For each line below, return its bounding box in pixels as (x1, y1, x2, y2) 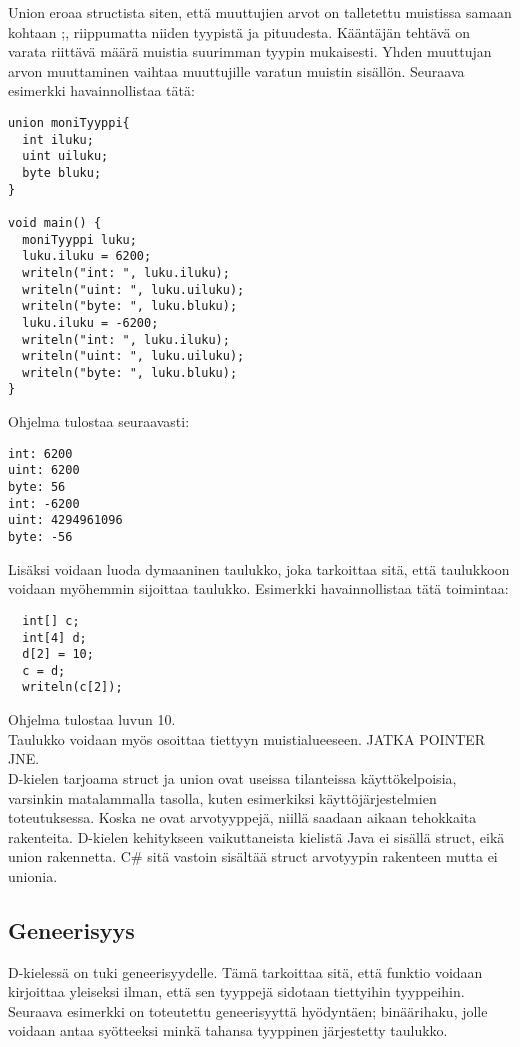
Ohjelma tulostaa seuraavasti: (8, 411, 190, 432)
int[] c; (22, 613, 80, 628)
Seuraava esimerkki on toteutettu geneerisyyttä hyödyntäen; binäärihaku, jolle (8, 1000, 488, 1021)
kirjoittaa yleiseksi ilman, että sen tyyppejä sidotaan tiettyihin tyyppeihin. (8, 981, 465, 1002)
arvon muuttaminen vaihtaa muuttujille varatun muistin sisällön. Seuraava (8, 60, 465, 81)
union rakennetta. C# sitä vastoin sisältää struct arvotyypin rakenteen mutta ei (8, 846, 498, 867)
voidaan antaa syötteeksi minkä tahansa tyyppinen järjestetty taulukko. (8, 1020, 448, 1041)
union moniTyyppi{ (8, 115, 130, 130)
